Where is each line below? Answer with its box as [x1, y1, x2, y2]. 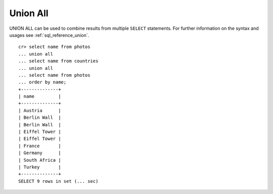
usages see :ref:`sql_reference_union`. [9, 32, 89, 38]
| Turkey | [18, 164, 61, 170]
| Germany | [18, 150, 61, 156]
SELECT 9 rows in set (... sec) [18, 178, 99, 184]
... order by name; [18, 79, 67, 85]
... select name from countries [18, 58, 99, 64]
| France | [18, 143, 61, 149]
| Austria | [18, 108, 61, 113]
